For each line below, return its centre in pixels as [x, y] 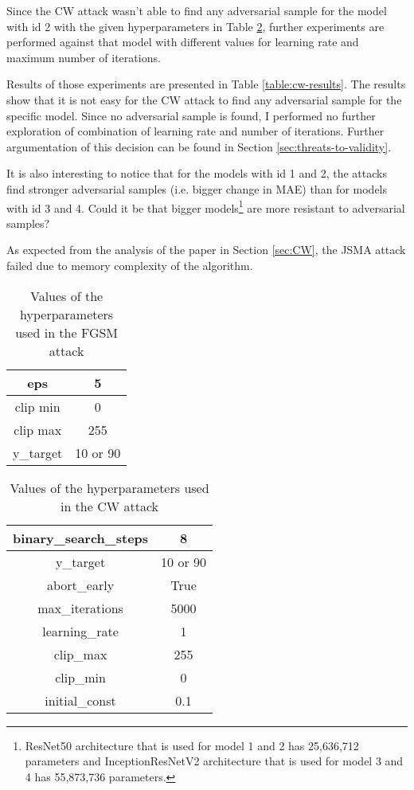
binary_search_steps [81, 538]
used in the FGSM [67, 332]
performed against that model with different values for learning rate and [183, 42]
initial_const [80, 700]
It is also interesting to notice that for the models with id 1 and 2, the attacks [197, 173]
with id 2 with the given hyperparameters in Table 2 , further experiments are [195, 26]
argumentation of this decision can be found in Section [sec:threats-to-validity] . [199, 146]
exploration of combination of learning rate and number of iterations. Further [195, 131]
